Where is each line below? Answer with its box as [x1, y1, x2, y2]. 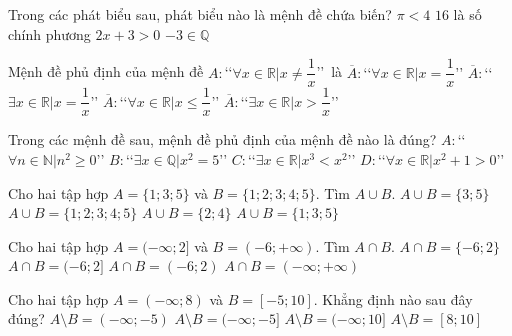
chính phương [8, 23, 91, 44]
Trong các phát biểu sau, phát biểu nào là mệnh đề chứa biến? [8, 4, 392, 24]
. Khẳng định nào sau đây [313, 288, 473, 309]
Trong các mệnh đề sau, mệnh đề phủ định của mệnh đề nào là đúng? [8, 129, 437, 150]
